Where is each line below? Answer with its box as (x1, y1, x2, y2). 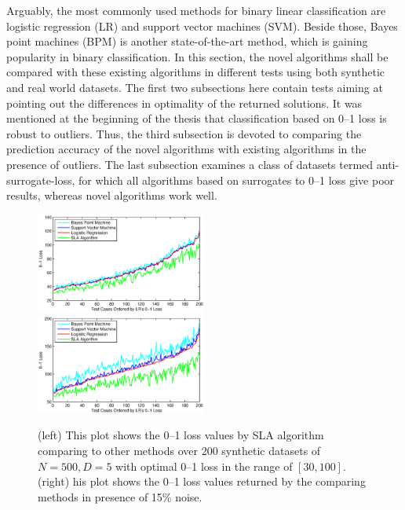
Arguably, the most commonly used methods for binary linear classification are (6, 2, 386, 18)
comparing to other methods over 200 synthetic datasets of (38, 442, 321, 458)
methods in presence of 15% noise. (38, 488, 202, 504)
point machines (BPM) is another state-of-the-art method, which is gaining (6, 33, 368, 50)
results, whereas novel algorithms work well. (6, 187, 217, 204)
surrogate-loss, (6, 171, 75, 188)
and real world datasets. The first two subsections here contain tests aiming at (6, 79, 383, 95)
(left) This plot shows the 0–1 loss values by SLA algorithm (38, 427, 324, 443)
